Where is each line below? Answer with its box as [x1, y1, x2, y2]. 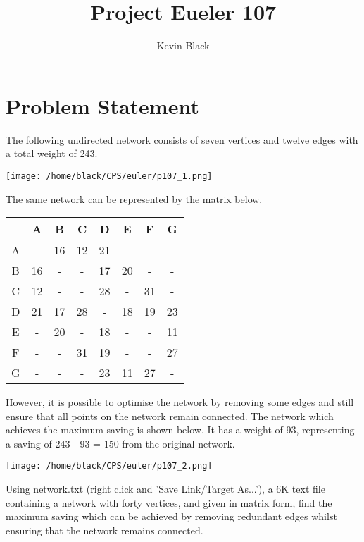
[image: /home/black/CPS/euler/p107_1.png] [6, 171, 213, 181]
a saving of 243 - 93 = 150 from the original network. [6, 436, 235, 450]
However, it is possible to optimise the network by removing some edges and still [6, 395, 354, 409]
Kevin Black [156, 38, 210, 53]
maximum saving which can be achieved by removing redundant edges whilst [6, 509, 337, 524]
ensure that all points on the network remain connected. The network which [6, 408, 334, 423]
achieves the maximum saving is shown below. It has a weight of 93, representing [6, 422, 355, 437]
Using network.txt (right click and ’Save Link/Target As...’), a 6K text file [6, 481, 325, 496]
